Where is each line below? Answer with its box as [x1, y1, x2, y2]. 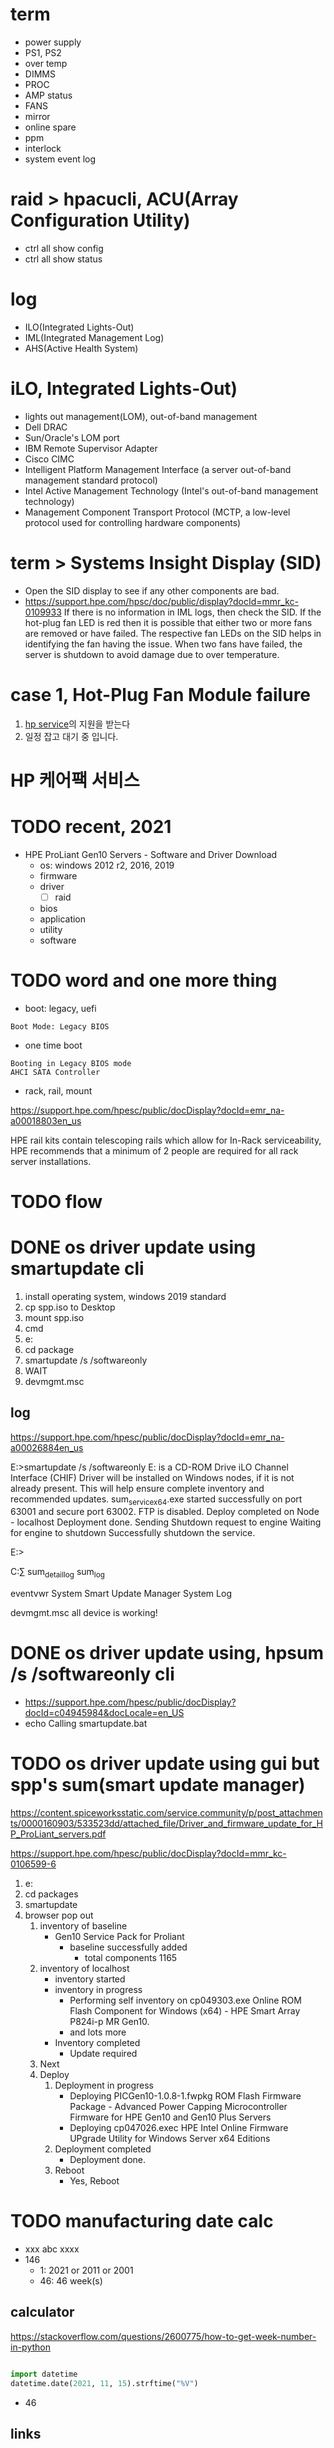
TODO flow [10, 1190, 103, 1213]
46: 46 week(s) [39, 2275, 103, 2287]
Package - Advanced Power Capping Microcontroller [69, 2101, 288, 2113]
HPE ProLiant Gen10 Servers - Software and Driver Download [24, 848, 278, 860]
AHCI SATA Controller [10, 1067, 101, 1077]
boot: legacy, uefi [24, 1002, 97, 1014]
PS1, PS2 [24, 46, 62, 58]
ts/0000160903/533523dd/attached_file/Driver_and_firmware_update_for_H [10, 1818, 324, 1830]
